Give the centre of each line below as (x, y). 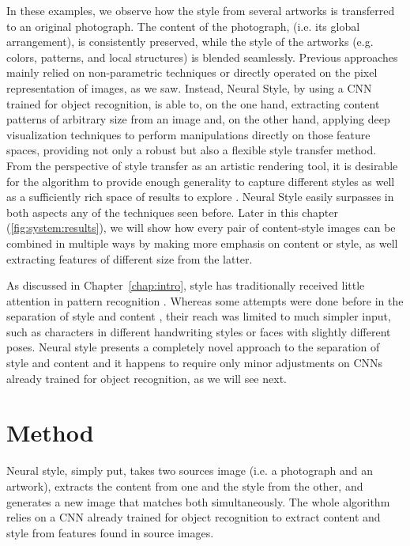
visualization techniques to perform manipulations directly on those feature (188, 134)
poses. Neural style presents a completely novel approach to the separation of (193, 347)
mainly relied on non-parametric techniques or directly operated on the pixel (192, 72)
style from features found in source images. (110, 532)
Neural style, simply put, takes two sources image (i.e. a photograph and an (190, 470)
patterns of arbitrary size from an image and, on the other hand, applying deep (198, 119)
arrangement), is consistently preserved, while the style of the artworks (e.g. (190, 42)
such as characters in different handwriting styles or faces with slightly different (199, 331)
